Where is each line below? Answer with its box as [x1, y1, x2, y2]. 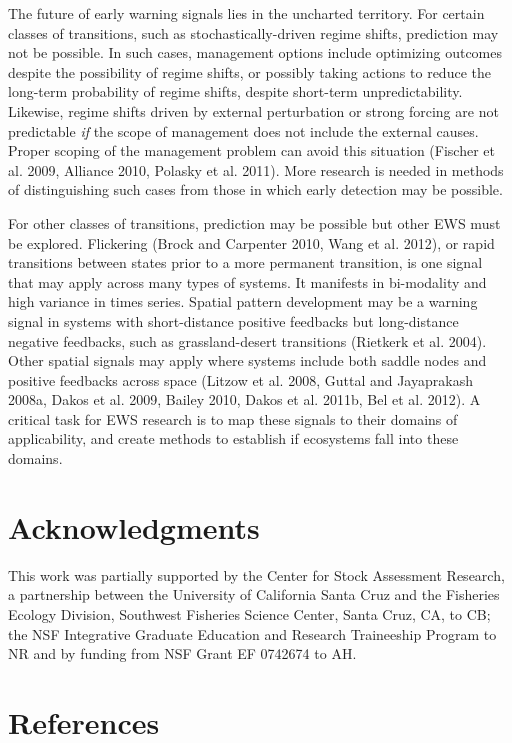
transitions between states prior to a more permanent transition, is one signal [8, 252, 483, 273]
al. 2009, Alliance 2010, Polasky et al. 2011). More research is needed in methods [8, 159, 504, 180]
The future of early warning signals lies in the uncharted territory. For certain [8, 3, 485, 23]
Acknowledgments [8, 506, 260, 547]
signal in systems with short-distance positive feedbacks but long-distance [8, 310, 459, 331]
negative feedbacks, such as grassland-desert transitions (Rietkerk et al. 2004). [8, 330, 487, 351]
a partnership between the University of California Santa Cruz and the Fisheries [8, 584, 500, 605]
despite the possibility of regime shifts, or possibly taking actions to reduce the [8, 61, 491, 82]
